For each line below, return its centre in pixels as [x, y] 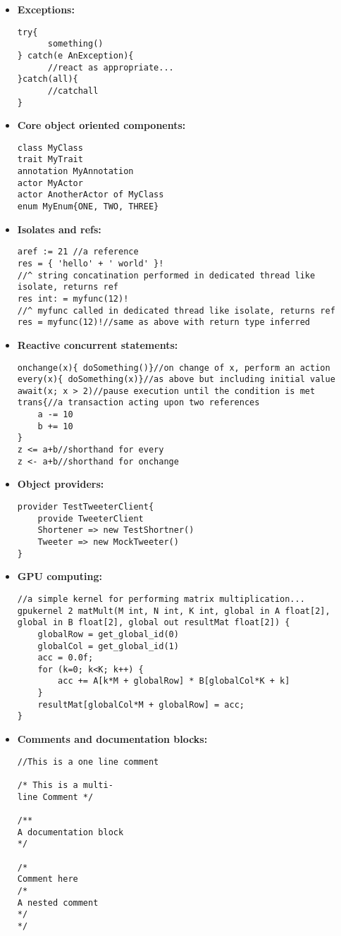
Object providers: [61, 484]
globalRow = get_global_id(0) [108, 634]
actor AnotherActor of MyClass [91, 195]
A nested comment [58, 903]
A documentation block [70, 832]
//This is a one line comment [88, 762]
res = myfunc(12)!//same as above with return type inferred [164, 322]
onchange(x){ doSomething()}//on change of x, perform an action [174, 368]
